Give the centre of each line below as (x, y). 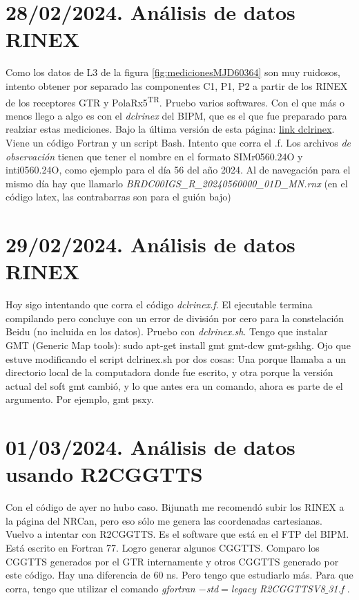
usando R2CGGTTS (104, 474)
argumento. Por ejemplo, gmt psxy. (80, 399)
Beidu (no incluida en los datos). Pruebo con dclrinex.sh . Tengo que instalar (167, 331)
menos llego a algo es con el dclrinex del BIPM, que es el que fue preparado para (176, 115)
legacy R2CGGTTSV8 (278, 588)
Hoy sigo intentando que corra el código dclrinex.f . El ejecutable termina (159, 304)
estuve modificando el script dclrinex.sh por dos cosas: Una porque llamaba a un (176, 358)
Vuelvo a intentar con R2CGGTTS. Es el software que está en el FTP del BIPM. (177, 534)
